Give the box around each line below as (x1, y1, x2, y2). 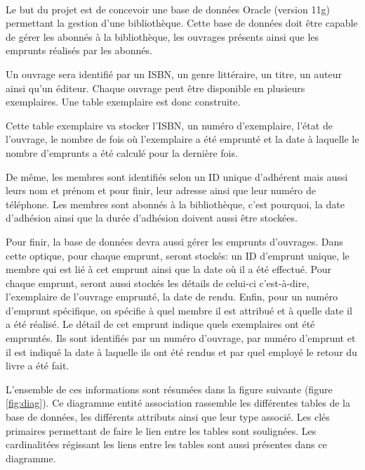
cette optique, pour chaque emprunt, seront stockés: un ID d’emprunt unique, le (6, 248, 350, 262)
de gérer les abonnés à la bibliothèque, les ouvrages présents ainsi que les (6, 29, 319, 44)
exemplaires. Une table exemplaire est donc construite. (6, 94, 241, 109)
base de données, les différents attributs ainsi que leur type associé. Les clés (6, 409, 330, 424)
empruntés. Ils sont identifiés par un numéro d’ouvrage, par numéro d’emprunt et (6, 331, 356, 345)
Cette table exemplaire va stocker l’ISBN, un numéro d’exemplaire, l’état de (6, 118, 333, 132)
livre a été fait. (6, 358, 69, 373)
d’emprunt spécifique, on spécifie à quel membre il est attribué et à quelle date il (6, 303, 352, 317)
